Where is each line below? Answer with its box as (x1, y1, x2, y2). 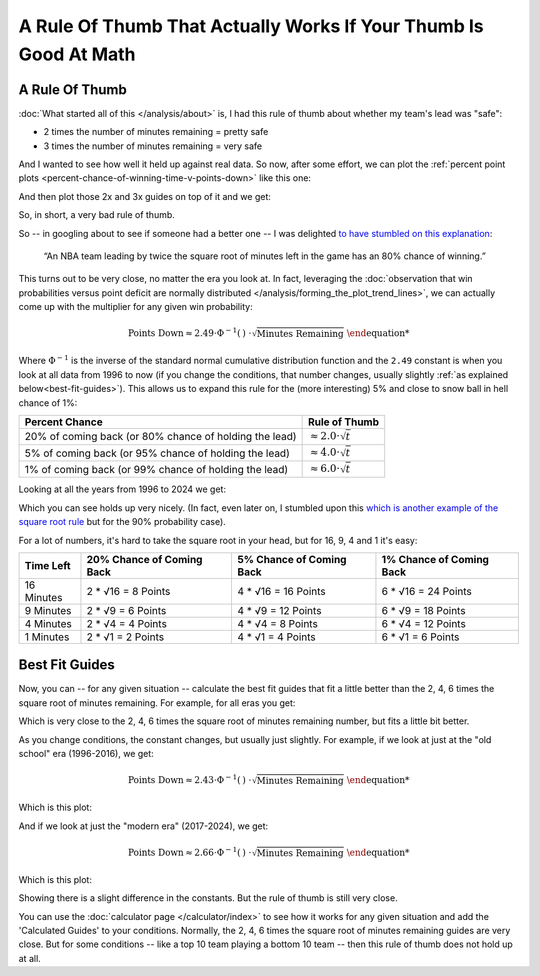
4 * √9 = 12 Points (237, 603, 322, 617)
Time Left (24, 558, 71, 572)
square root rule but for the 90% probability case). (18, 516, 227, 528)
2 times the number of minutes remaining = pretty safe (43, 126, 269, 138)
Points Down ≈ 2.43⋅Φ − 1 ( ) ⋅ (127, 773, 252, 786)
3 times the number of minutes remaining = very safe (43, 140, 263, 152)
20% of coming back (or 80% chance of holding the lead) (24, 430, 297, 444)
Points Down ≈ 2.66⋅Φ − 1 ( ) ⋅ (127, 845, 252, 858)
